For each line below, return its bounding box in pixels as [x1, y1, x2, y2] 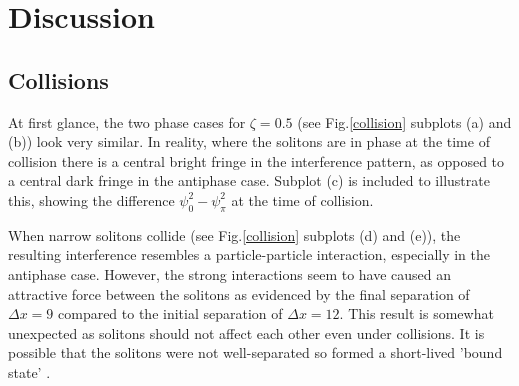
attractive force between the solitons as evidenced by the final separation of [8, 283, 470, 304]
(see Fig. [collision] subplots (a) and [297, 111, 512, 132]
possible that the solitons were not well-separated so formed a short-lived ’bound [8, 342, 503, 363]
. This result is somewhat [339, 303, 494, 324]
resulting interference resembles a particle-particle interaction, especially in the [8, 244, 491, 265]
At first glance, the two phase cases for [8, 111, 246, 132]
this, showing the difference [8, 189, 175, 210]
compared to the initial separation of [58, 303, 283, 324]
